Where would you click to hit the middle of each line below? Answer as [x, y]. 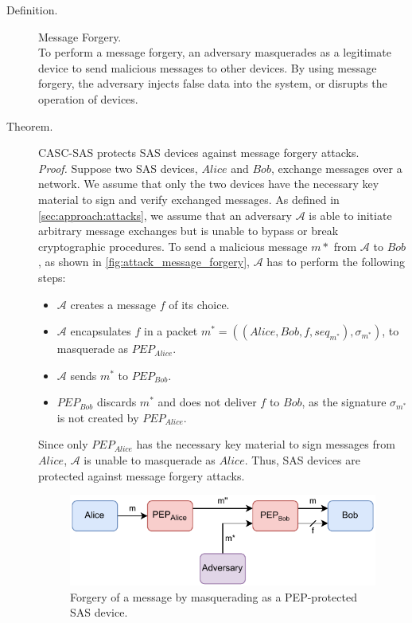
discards [117, 402]
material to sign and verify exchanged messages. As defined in [189, 199]
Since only [63, 444]
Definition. [32, 10]
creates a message [113, 304]
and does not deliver [207, 402]
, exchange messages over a [336, 168]
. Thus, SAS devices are [302, 460]
